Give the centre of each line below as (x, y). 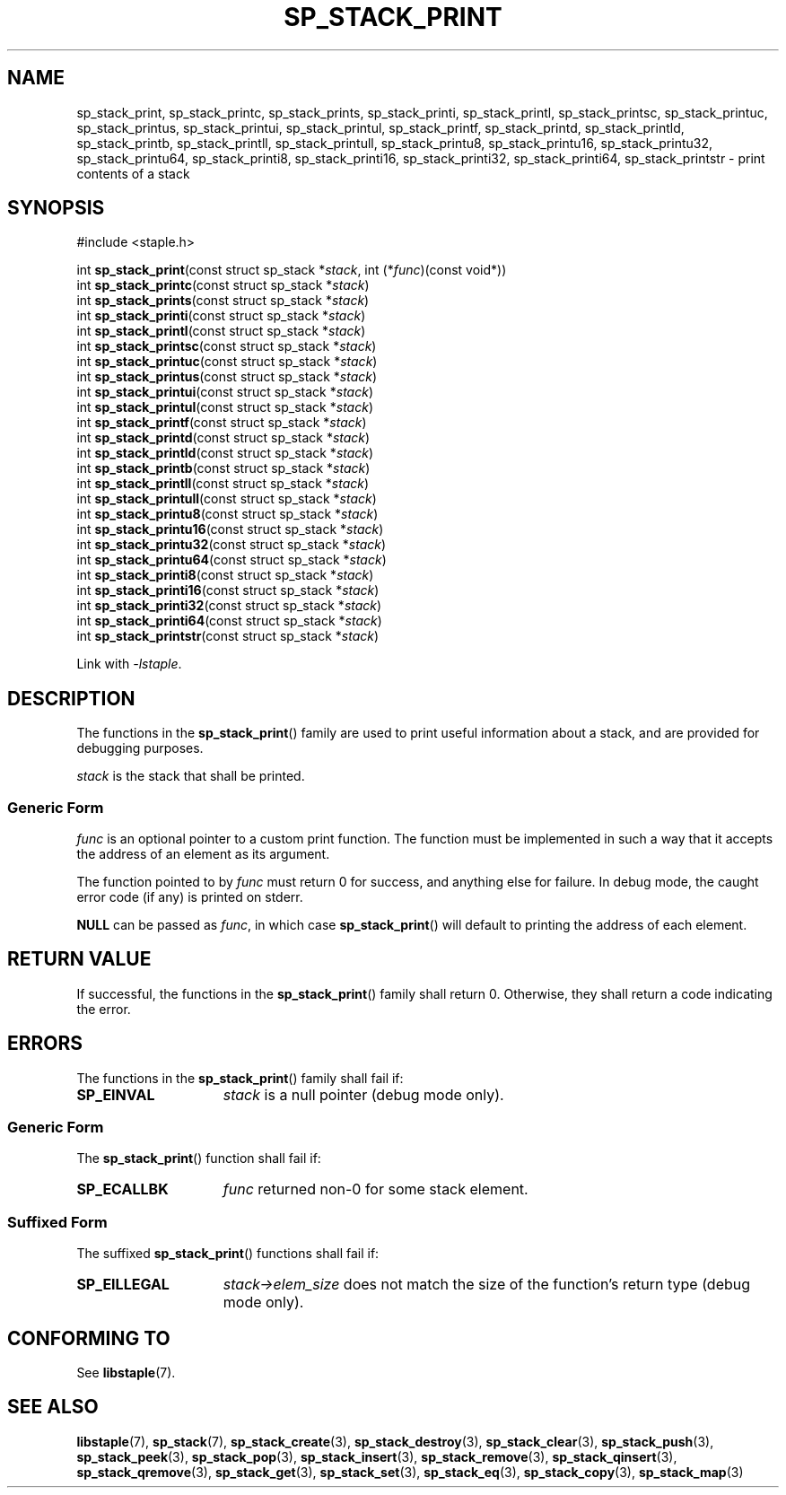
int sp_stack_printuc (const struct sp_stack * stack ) (227, 362)
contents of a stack (133, 173)
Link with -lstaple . (129, 664)
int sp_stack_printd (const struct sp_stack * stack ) (223, 438)
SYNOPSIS (56, 208)
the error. (104, 1009)
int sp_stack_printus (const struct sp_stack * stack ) (227, 377)
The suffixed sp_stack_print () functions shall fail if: (228, 1254)
